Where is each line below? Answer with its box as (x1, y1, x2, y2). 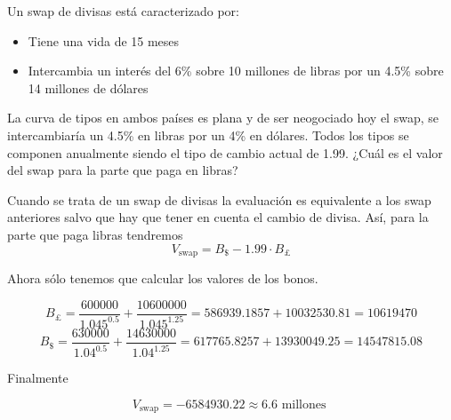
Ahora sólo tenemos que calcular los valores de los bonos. (7, 268, 318, 287)
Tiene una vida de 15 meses (28, 31, 180, 50)
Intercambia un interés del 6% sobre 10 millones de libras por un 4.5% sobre (28, 61, 444, 80)
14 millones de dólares (28, 78, 149, 97)
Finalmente (7, 368, 68, 387)
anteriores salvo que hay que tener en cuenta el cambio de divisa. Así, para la (7, 208, 429, 226)
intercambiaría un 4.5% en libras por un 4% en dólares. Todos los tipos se (7, 125, 409, 144)
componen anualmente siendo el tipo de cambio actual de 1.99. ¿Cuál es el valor (7, 143, 443, 162)
